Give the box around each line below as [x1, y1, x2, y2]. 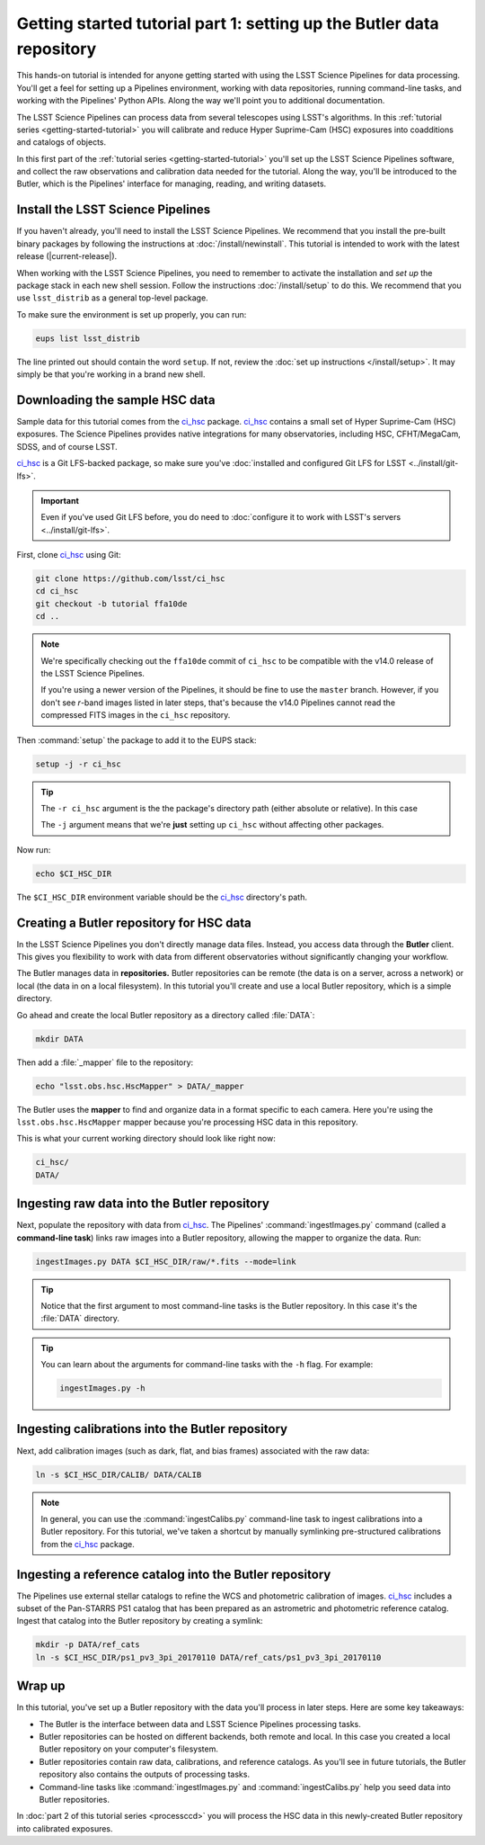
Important [40, 495, 80, 506]
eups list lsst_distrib [35, 333, 141, 344]
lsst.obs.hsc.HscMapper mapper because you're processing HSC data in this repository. [16, 1116, 358, 1127]
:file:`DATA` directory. [40, 1313, 120, 1324]
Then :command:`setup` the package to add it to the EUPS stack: [16, 734, 257, 746]
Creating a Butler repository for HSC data [16, 915, 251, 930]
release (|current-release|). [16, 251, 118, 262]
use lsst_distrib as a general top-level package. [16, 292, 208, 303]
